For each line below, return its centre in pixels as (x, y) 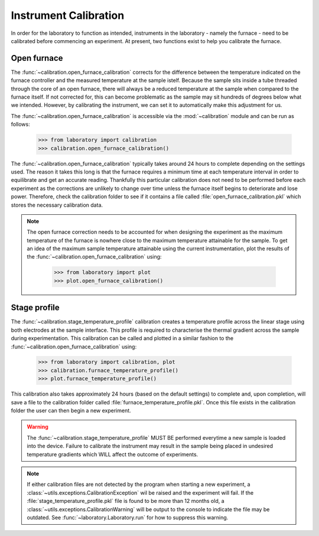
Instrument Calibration (68, 15)
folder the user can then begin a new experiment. (71, 411)
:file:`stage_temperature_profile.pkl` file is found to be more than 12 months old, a (126, 501)
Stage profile (35, 308)
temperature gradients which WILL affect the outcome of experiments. (113, 454)
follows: (20, 125)
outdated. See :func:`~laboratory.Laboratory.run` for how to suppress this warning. (128, 517)
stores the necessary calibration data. (57, 205)
